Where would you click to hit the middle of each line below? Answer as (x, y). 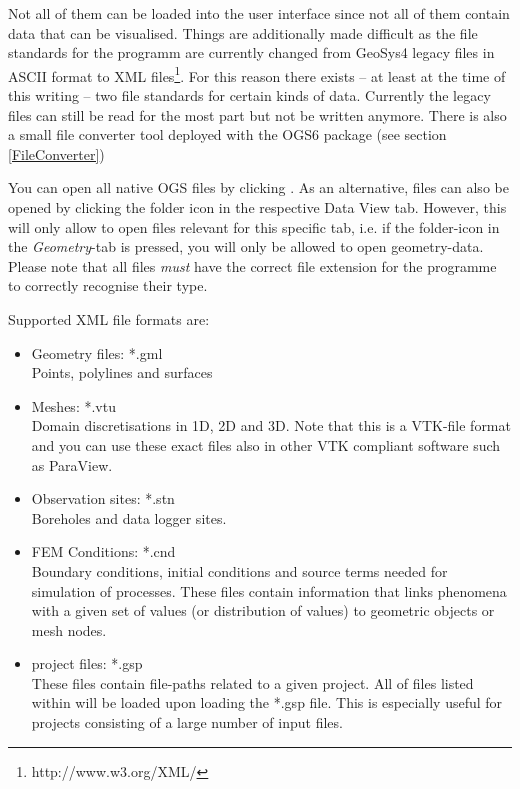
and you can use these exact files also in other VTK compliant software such (266, 444)
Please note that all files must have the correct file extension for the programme (252, 265)
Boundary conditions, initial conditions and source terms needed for (239, 570)
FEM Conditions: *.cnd (103, 551)
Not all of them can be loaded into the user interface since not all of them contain (259, 13)
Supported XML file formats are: (109, 318)
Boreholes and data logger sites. (129, 517)
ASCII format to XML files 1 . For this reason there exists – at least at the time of (257, 74)
